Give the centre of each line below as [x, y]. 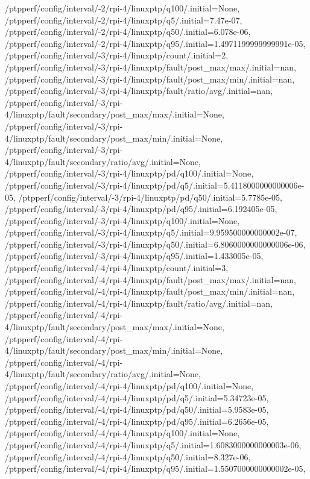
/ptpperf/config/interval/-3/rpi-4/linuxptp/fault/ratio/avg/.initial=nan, [139, 91]
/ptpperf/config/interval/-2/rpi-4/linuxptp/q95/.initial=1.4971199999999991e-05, [155, 43]
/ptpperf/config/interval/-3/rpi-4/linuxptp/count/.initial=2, [117, 55]
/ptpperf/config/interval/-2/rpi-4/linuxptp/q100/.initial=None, [122, 8]
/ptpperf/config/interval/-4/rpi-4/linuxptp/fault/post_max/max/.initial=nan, [150, 279]
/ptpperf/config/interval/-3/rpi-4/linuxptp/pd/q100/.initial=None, [129, 173]
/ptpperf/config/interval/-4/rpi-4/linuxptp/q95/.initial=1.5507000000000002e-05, [155, 468]
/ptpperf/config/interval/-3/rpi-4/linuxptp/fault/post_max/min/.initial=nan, [150, 79]
